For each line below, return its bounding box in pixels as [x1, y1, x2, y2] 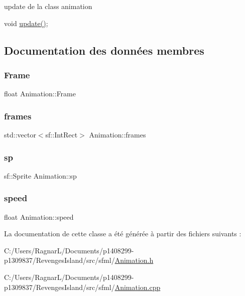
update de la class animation [4, 1, 92, 11]
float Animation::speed [4, 211, 74, 222]
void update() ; [4, 18, 48, 28]
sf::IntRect [45, 129, 78, 139]
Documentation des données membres [4, 42, 204, 58]
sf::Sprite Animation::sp [4, 170, 77, 181]
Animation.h [114, 255, 154, 265]
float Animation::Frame [4, 88, 76, 99]
